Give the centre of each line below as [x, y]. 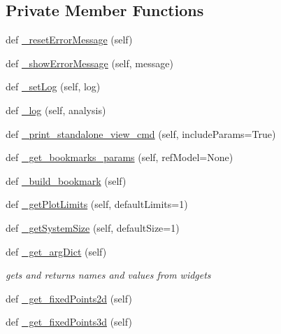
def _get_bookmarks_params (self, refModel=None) [120, 157]
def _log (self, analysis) [56, 110]
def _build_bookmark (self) [66, 180]
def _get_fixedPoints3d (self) [69, 322]
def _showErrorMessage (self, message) [89, 63]
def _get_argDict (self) [56, 251]
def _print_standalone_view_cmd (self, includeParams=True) [141, 133]
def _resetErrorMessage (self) [69, 40]
